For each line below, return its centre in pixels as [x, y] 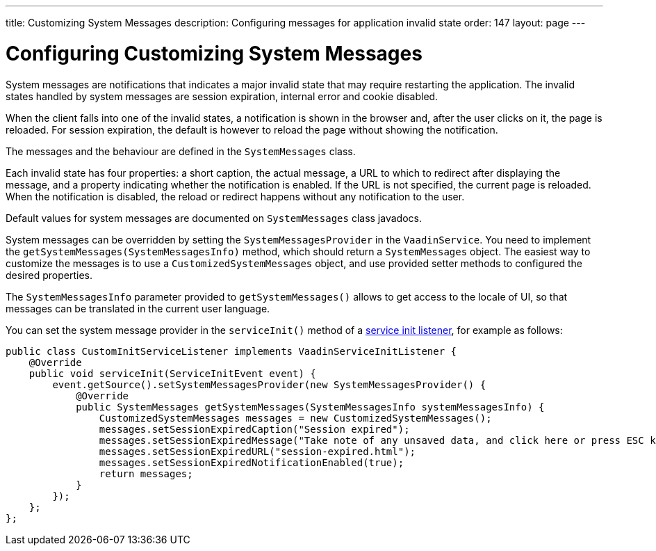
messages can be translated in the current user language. [138, 308]
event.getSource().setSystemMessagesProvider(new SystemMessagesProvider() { [269, 384]
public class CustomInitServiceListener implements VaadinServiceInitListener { [231, 351]
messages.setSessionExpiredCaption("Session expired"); [254, 429]
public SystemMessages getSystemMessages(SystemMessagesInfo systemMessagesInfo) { [310, 407]
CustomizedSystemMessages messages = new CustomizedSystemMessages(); [295, 418]
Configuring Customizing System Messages [214, 53]
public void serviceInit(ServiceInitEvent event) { [172, 373]
